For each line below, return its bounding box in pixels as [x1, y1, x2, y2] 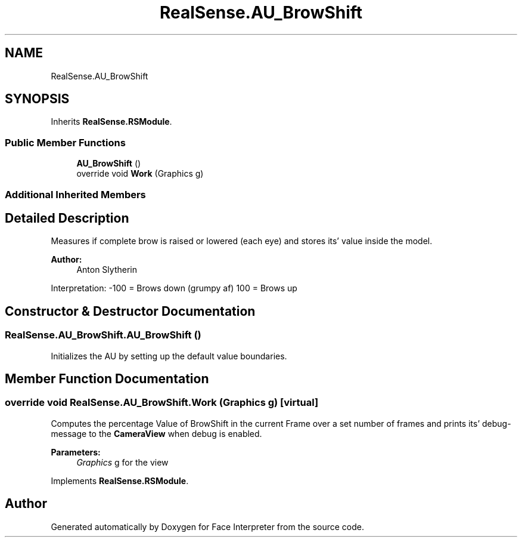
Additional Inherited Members [5, 188, 146, 201]
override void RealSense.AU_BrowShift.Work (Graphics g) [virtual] [5, 396, 319, 409]
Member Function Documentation [5, 371, 209, 387]
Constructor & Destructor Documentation [5, 303, 256, 319]
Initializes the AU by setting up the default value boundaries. [51, 350, 287, 361]
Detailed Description [5, 210, 129, 226]
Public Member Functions [5, 136, 126, 149]
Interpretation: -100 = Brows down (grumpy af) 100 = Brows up [51, 283, 297, 294]
